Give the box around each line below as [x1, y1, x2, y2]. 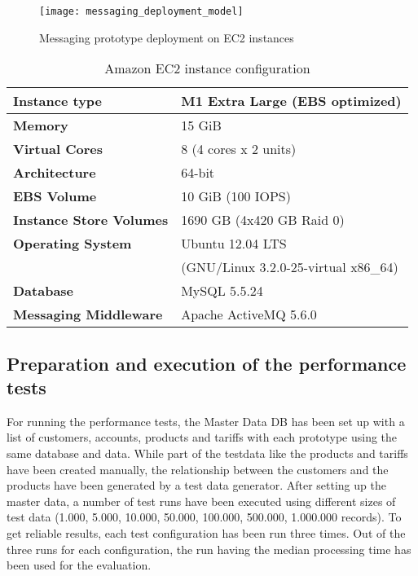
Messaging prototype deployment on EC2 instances [39, 29, 294, 46]
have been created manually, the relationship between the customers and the [7, 460, 389, 477]
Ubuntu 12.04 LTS [181, 234, 287, 253]
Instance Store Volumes [13, 210, 169, 230]
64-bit [181, 163, 215, 182]
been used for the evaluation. [7, 556, 152, 574]
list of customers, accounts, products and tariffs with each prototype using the [7, 429, 398, 446]
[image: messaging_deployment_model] [39, 6, 244, 17]
